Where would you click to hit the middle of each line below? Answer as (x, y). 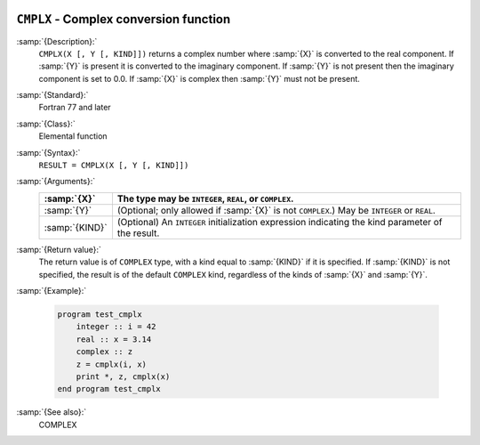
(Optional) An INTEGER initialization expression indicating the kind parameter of (280, 222)
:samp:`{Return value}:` (59, 249)
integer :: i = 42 (116, 327)
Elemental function (73, 136)
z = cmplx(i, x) (111, 364)
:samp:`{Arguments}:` (56, 182)
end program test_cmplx (109, 389)
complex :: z (104, 352)
